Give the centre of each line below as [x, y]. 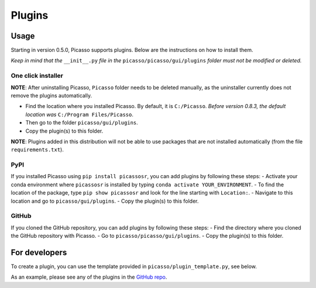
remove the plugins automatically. [51, 95]
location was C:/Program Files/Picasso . [80, 114]
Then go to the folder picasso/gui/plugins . [82, 123]
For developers [39, 252]
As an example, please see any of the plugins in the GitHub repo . [89, 277]
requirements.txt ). [37, 150]
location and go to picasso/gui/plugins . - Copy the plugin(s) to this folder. [105, 201]
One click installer [37, 76]
